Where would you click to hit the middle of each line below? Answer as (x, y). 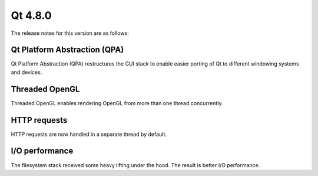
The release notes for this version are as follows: (70, 33)
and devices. (26, 72)
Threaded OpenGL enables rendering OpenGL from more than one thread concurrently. (117, 103)
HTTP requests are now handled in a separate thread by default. (89, 134)
